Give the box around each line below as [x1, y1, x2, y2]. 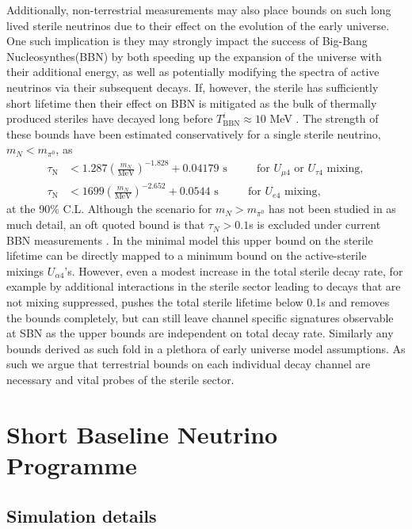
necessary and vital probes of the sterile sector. [6, 371, 235, 387]
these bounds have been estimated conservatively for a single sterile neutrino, [6, 125, 381, 142]
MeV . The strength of [269, 110, 379, 127]
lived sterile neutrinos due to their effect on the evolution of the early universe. [6, 17, 390, 33]
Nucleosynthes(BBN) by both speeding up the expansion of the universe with [6, 48, 382, 64]
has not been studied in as [269, 200, 396, 217]
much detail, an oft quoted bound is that [6, 216, 205, 233]
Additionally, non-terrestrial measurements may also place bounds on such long [6, 2, 391, 17]
